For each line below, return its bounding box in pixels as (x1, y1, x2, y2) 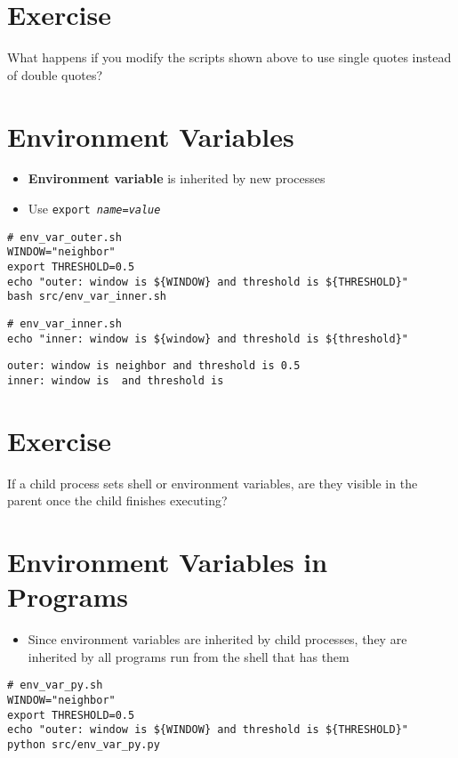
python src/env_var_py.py (7, 738, 160, 752)
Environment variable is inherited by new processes (28, 169, 325, 188)
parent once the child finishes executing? (7, 491, 228, 510)
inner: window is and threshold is (7, 374, 224, 387)
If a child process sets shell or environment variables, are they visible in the (7, 473, 418, 492)
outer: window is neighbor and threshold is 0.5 (7, 359, 301, 373)
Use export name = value (28, 199, 161, 218)
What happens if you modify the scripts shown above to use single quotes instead (7, 48, 452, 67)
